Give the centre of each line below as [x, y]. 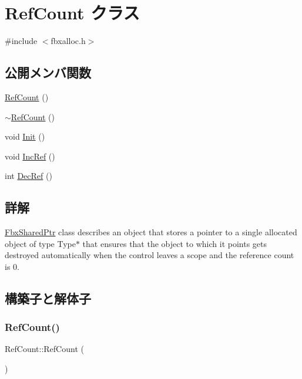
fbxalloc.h [68, 41]
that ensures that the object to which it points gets [175, 243]
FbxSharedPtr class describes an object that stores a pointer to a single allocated [151, 232]
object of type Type [40, 243]
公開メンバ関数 [48, 72]
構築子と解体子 [48, 298]
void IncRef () [30, 156]
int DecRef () [28, 176]
